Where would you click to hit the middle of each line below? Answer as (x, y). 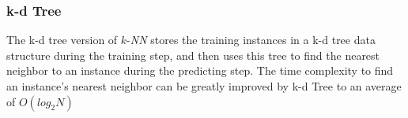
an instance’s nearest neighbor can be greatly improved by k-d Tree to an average (204, 86)
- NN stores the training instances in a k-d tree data (251, 40)
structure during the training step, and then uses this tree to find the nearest (193, 55)
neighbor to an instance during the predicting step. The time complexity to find (200, 70)
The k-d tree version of (62, 40)
